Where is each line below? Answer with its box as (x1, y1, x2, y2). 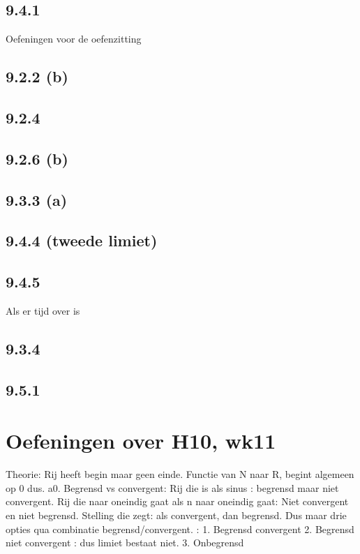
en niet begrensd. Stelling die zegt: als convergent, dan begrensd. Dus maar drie (6, 507, 347, 522)
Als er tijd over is (6, 303, 80, 317)
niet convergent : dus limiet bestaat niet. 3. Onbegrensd (6, 535, 244, 550)
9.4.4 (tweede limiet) (6, 230, 158, 251)
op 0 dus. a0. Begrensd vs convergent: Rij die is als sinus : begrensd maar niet (6, 480, 339, 495)
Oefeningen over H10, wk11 (6, 426, 276, 455)
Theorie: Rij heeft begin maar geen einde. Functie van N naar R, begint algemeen (6, 467, 354, 481)
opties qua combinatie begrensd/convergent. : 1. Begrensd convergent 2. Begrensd (6, 521, 354, 536)
